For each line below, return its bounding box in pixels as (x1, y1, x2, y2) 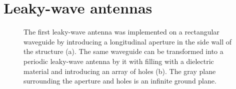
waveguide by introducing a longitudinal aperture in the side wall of (23, 36, 231, 46)
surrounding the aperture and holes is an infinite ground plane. (23, 75, 216, 86)
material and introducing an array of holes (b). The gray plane (23, 65, 216, 76)
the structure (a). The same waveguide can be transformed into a (23, 46, 223, 56)
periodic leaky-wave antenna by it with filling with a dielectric (23, 55, 214, 66)
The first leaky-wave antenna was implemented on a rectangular (23, 26, 219, 37)
